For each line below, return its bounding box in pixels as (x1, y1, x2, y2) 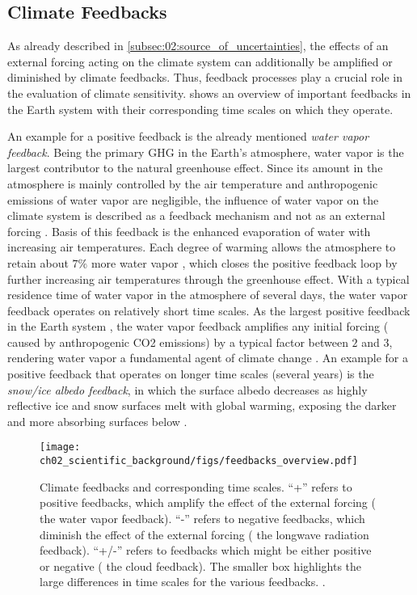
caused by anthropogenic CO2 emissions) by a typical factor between (7, 333, 348, 350)
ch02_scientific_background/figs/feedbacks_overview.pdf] (40, 455, 358, 467)
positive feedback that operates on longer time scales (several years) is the (7, 365, 374, 382)
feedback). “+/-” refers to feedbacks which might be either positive (40, 542, 372, 559)
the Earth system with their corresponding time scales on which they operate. (7, 100, 394, 117)
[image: (40, 441, 81, 454)
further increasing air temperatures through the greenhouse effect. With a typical (7, 270, 410, 287)
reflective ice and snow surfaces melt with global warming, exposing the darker (7, 397, 397, 414)
